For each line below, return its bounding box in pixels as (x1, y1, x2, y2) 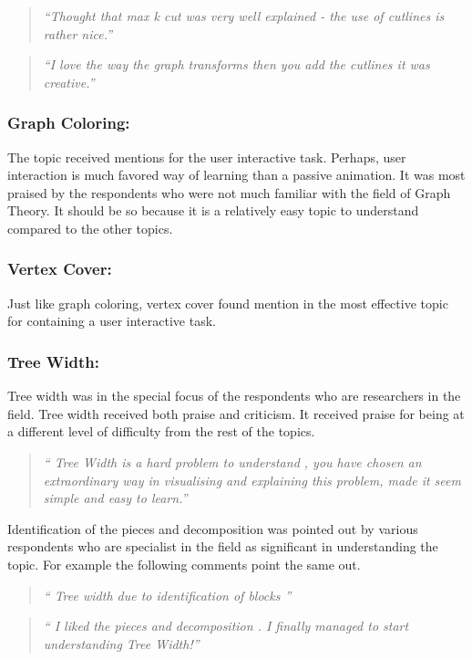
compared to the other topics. (7, 218, 173, 237)
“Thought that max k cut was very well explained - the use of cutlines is (43, 6, 445, 25)
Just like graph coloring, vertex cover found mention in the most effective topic (7, 293, 448, 312)
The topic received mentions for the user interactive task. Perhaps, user (7, 147, 406, 166)
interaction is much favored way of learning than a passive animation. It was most (7, 165, 466, 184)
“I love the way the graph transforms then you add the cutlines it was (43, 55, 430, 74)
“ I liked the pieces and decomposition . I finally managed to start (43, 616, 409, 635)
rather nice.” (43, 24, 113, 43)
